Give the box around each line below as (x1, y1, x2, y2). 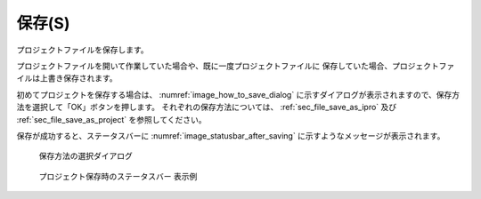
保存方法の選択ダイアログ (38, 151, 133, 162)
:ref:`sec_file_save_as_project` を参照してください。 (16, 114, 207, 124)
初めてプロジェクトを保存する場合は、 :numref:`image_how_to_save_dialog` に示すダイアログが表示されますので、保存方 (16, 89, 461, 99)
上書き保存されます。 (39, 73, 118, 84)
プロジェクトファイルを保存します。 (16, 44, 149, 55)
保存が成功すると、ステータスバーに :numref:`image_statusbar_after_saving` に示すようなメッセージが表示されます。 (16, 130, 445, 141)
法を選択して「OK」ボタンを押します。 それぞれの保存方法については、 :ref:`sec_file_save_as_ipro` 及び (16, 102, 397, 113)
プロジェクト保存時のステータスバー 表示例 (38, 171, 198, 181)
